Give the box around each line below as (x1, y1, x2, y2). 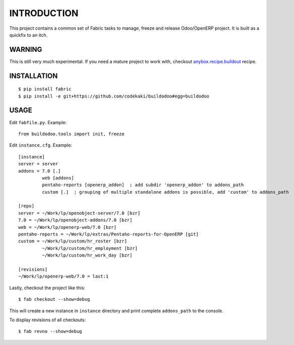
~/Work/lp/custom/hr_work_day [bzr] (42, 252, 133, 258)
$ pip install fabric (18, 86, 71, 92)
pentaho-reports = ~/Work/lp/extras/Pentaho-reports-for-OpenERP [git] (18, 231, 199, 237)
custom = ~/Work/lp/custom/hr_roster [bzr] (18, 238, 127, 244)
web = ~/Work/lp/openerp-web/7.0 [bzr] (18, 224, 117, 230)
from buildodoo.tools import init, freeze (18, 131, 125, 137)
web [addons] (42, 175, 75, 181)
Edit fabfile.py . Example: (9, 119, 67, 125)
